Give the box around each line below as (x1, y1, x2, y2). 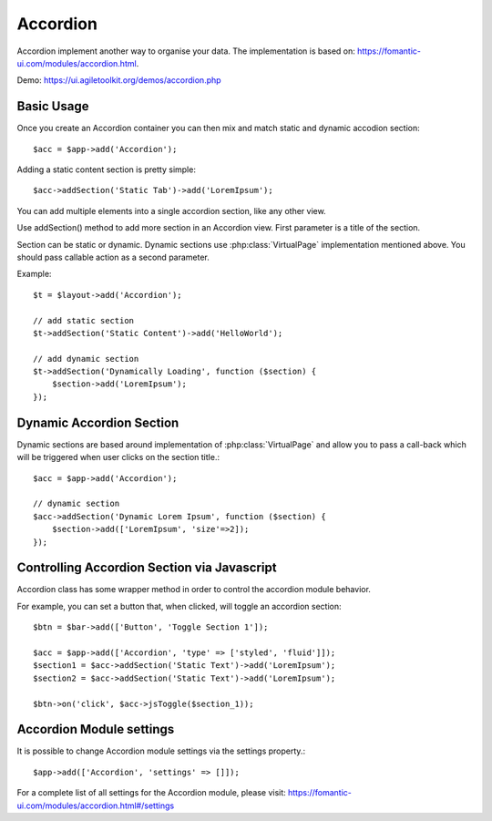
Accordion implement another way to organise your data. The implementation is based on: (16, 46, 355, 56)
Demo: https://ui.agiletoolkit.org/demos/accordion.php (16, 75, 222, 86)
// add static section (33, 315, 135, 325)
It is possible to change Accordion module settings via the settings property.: (16, 745, 305, 756)
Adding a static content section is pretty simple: (16, 164, 196, 175)
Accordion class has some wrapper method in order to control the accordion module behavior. (16, 584, 371, 595)
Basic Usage (16, 98, 89, 114)
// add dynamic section (33, 354, 139, 364)
